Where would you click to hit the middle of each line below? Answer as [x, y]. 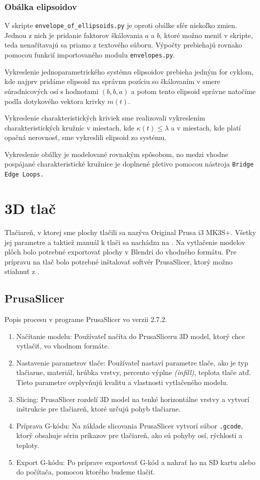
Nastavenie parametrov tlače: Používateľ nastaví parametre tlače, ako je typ [132, 362]
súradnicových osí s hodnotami [52, 91]
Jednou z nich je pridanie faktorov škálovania [74, 35]
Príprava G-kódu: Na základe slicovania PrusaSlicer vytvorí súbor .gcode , [130, 425]
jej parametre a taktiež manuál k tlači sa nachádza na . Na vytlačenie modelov [125, 242]
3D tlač [30, 208]
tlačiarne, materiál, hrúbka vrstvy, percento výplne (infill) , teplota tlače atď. [133, 372]
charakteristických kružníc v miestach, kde [70, 127]
